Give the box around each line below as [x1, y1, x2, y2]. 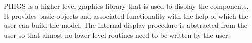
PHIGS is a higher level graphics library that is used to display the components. [4, 1, 249, 11]
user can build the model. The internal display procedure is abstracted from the [4, 20, 248, 30]
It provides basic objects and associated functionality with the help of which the [4, 10, 248, 21]
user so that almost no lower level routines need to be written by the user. [4, 29, 230, 40]
